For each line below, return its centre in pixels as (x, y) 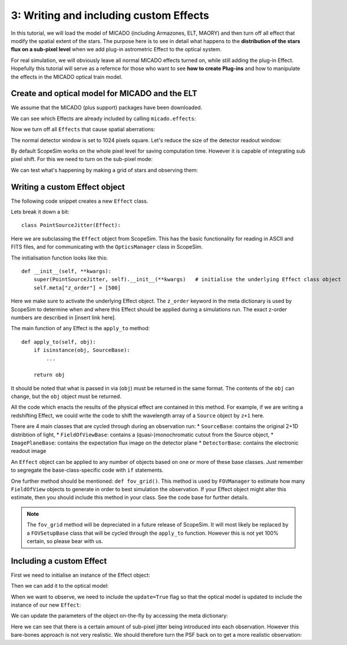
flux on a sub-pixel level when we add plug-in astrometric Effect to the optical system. (116, 50)
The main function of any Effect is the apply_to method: (80, 328)
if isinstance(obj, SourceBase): (82, 350)
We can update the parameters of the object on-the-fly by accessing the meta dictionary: (119, 616)
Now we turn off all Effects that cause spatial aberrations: (83, 129)
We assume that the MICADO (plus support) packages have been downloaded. (107, 108)
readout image (29, 451)
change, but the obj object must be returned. (66, 396)
